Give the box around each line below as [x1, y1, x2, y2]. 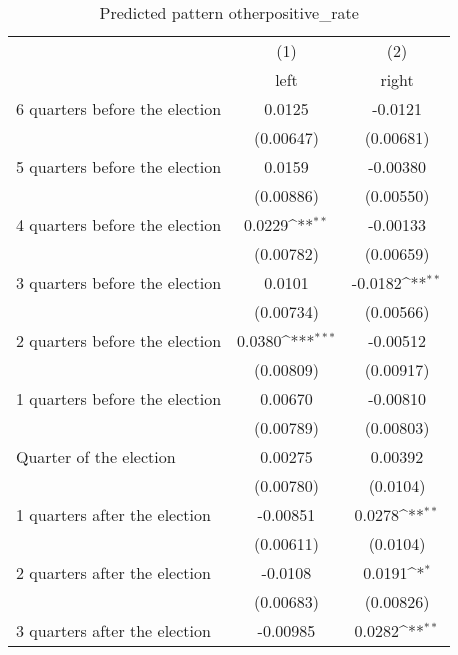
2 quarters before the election [16, 329, 222, 352]
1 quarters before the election [16, 387, 222, 410]
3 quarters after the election [16, 619, 211, 642]
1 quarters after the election [16, 503, 211, 526]
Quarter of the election [16, 445, 176, 468]
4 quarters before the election [16, 213, 222, 236]
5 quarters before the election [16, 155, 222, 178]
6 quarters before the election [16, 97, 222, 120]
